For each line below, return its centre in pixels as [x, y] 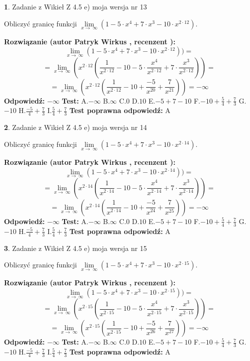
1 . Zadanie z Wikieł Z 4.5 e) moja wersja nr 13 [76, 6]
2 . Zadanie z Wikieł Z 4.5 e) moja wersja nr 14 [76, 127]
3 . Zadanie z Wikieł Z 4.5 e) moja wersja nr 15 [76, 248]
